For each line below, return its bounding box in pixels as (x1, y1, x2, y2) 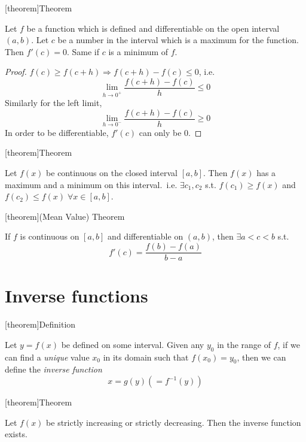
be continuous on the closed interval (46, 166, 178, 179)
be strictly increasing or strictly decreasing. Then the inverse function (46, 416, 301, 428)
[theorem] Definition (5, 318, 76, 331)
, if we (277, 338, 300, 350)
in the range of (217, 338, 271, 350)
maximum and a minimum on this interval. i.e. (5, 178, 178, 190)
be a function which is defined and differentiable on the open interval (26, 22, 280, 34)
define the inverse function (5, 363, 102, 376)
